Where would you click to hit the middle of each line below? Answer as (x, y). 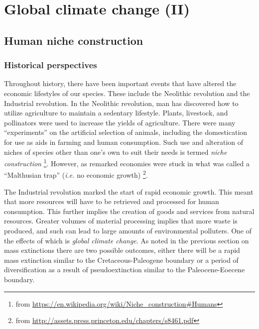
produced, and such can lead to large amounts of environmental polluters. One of (128, 230)
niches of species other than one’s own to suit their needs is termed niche (116, 152)
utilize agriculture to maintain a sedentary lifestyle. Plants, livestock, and (116, 113)
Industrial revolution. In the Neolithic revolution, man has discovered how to (121, 103)
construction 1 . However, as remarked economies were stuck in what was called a (127, 163)
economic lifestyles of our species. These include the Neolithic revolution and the (127, 93)
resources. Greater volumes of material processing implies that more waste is (121, 221)
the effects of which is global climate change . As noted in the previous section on (127, 240)
